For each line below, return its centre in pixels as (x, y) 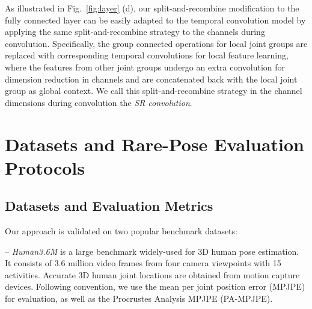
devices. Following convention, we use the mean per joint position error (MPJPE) (155, 286)
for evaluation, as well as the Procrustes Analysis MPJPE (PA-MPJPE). (139, 298)
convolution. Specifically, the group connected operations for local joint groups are (156, 43)
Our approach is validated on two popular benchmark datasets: (121, 231)
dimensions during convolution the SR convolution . (99, 102)
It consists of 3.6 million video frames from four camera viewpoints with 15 (143, 263)
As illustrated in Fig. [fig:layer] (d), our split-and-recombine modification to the (152, 8)
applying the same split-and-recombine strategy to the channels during (135, 32)
